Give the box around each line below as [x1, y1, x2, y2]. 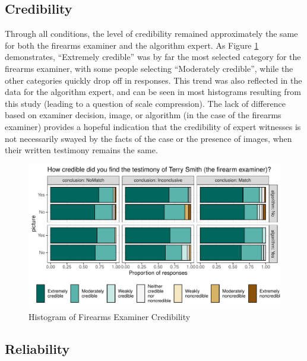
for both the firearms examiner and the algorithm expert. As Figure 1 [5, 39, 259, 51]
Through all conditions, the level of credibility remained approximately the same [5, 27, 298, 40]
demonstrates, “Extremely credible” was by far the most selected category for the [5, 50, 301, 63]
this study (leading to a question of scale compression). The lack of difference [5, 97, 286, 109]
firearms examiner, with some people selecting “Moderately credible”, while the [5, 62, 293, 74]
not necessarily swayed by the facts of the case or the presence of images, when [5, 132, 292, 144]
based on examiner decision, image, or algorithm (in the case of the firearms [5, 109, 281, 121]
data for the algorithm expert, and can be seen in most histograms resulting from [5, 85, 301, 98]
